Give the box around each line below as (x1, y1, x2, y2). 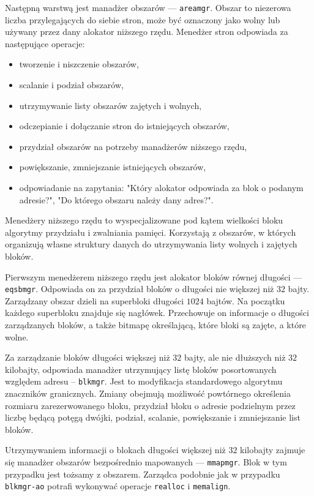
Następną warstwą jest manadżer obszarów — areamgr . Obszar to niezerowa (5, 1, 291, 13)
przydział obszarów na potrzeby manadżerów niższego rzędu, (19, 140, 247, 152)
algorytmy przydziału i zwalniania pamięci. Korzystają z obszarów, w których (5, 225, 296, 238)
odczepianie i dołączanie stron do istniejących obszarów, (19, 119, 230, 132)
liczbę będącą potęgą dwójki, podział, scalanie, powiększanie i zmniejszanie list (5, 411, 301, 424)
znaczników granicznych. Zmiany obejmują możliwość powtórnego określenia (5, 387, 291, 400)
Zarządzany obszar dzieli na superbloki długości (5, 294, 184, 307)
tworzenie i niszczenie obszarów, (19, 58, 139, 70)
